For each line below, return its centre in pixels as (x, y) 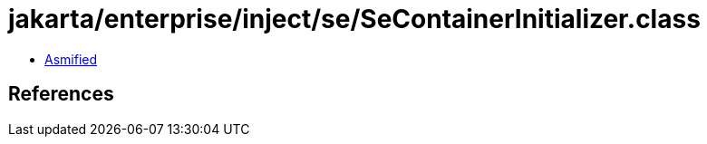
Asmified (71, 59)
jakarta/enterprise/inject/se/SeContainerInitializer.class (354, 19)
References (61, 94)
